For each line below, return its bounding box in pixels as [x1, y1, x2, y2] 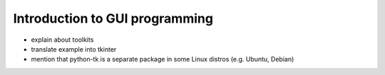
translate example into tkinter [31, 45, 117, 53]
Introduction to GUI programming [13, 11, 214, 26]
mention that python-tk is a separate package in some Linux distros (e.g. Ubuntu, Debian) [31, 55, 294, 64]
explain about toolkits [31, 35, 94, 44]
